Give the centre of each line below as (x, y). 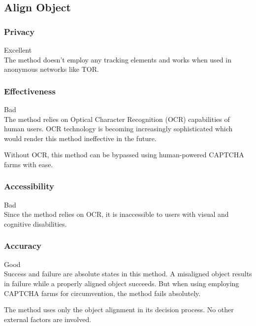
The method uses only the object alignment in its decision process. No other (119, 310)
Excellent (18, 50)
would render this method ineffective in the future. (80, 138)
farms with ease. (29, 164)
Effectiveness (30, 91)
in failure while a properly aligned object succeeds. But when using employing (122, 283)
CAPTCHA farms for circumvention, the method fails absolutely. (102, 293)
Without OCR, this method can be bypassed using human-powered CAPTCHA (124, 155)
